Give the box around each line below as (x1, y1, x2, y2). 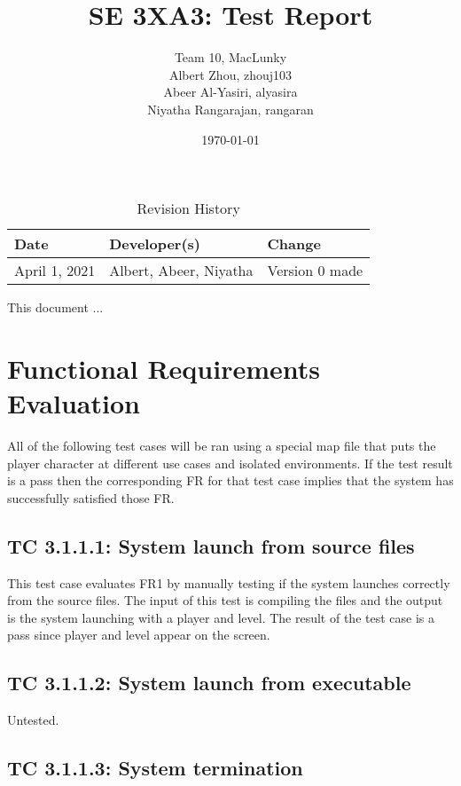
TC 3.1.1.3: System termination (7, 754, 303, 782)
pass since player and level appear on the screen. (7, 625, 270, 644)
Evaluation (7, 385, 140, 421)
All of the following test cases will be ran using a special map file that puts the (7, 436, 436, 454)
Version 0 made (267, 260, 363, 281)
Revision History (137, 198, 240, 219)
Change (267, 233, 321, 255)
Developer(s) (109, 233, 200, 255)
